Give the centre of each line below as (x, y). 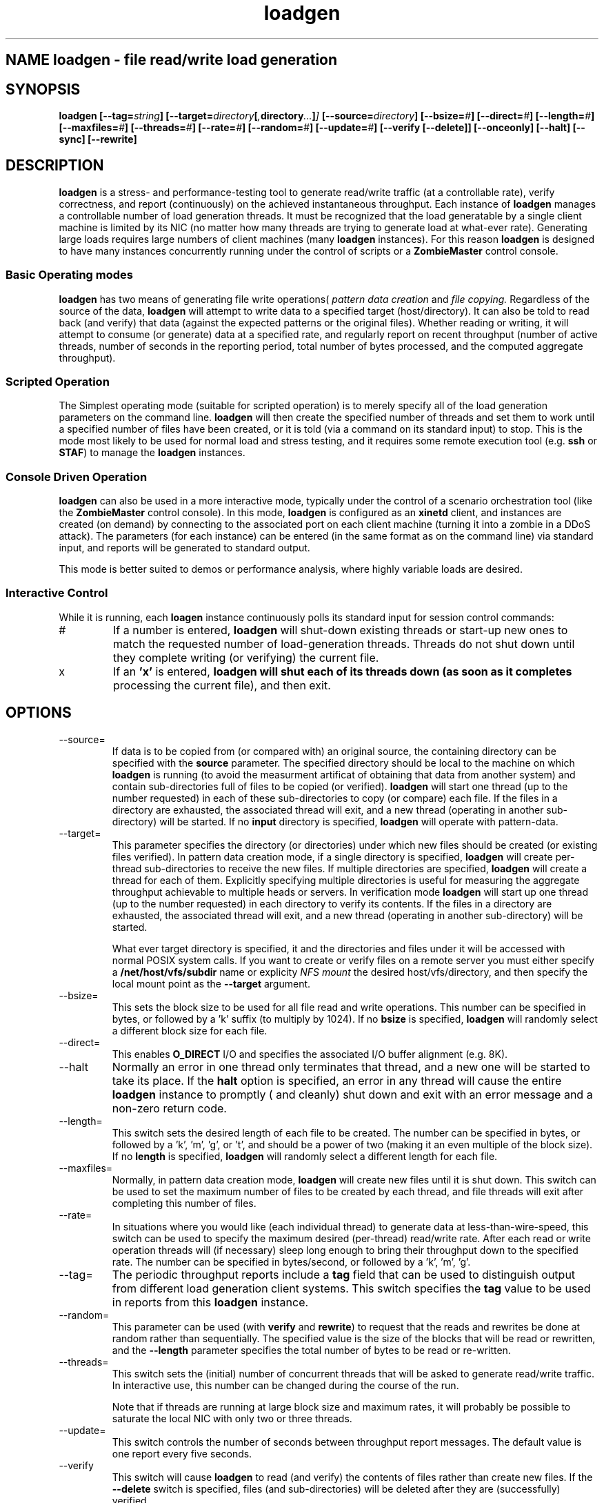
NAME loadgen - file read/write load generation (172, 60)
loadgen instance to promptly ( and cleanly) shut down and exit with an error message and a (352, 1094)
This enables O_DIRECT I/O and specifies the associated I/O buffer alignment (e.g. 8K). (310, 1054)
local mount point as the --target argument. (211, 983)
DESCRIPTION (55, 166)
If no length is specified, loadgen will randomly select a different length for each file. (305, 1156)
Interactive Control (57, 593)
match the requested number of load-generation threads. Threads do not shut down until (344, 644)
